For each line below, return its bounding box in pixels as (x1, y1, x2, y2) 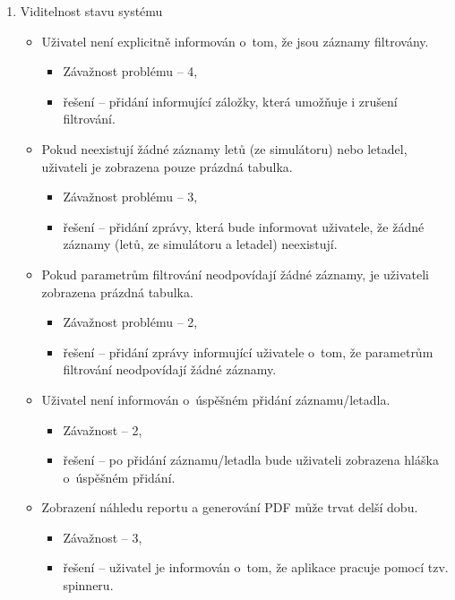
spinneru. (63, 576, 114, 595)
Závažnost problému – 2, (63, 313, 198, 331)
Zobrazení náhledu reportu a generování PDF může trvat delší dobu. (41, 498, 418, 517)
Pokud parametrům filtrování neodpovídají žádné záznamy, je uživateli (41, 264, 430, 283)
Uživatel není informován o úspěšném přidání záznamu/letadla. (41, 390, 391, 408)
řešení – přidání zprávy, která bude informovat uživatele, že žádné (63, 217, 425, 236)
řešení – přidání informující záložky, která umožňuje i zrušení (63, 91, 398, 110)
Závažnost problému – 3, (63, 187, 198, 206)
